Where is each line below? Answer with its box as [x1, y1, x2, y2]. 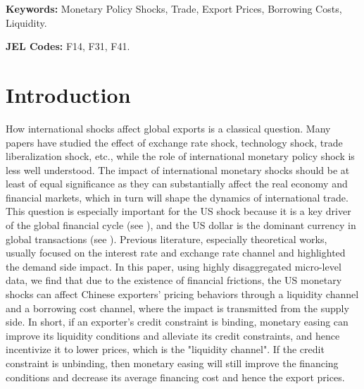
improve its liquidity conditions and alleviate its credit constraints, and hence [6, 328, 340, 342]
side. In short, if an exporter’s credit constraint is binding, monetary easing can [6, 314, 349, 329]
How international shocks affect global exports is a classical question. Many [6, 121, 331, 135]
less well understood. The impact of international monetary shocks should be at [6, 162, 350, 177]
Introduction [6, 80, 131, 109]
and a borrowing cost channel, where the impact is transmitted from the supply [6, 300, 349, 315]
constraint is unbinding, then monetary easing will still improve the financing [6, 356, 339, 370]
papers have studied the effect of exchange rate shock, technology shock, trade [6, 135, 343, 149]
